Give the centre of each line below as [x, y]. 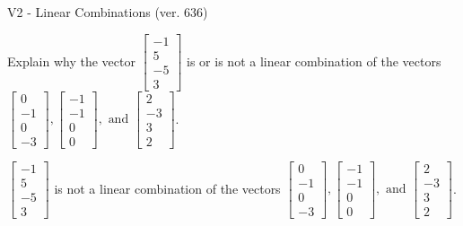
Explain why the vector [71, 61]
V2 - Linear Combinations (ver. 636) [108, 12]
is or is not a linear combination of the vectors [314, 61]
